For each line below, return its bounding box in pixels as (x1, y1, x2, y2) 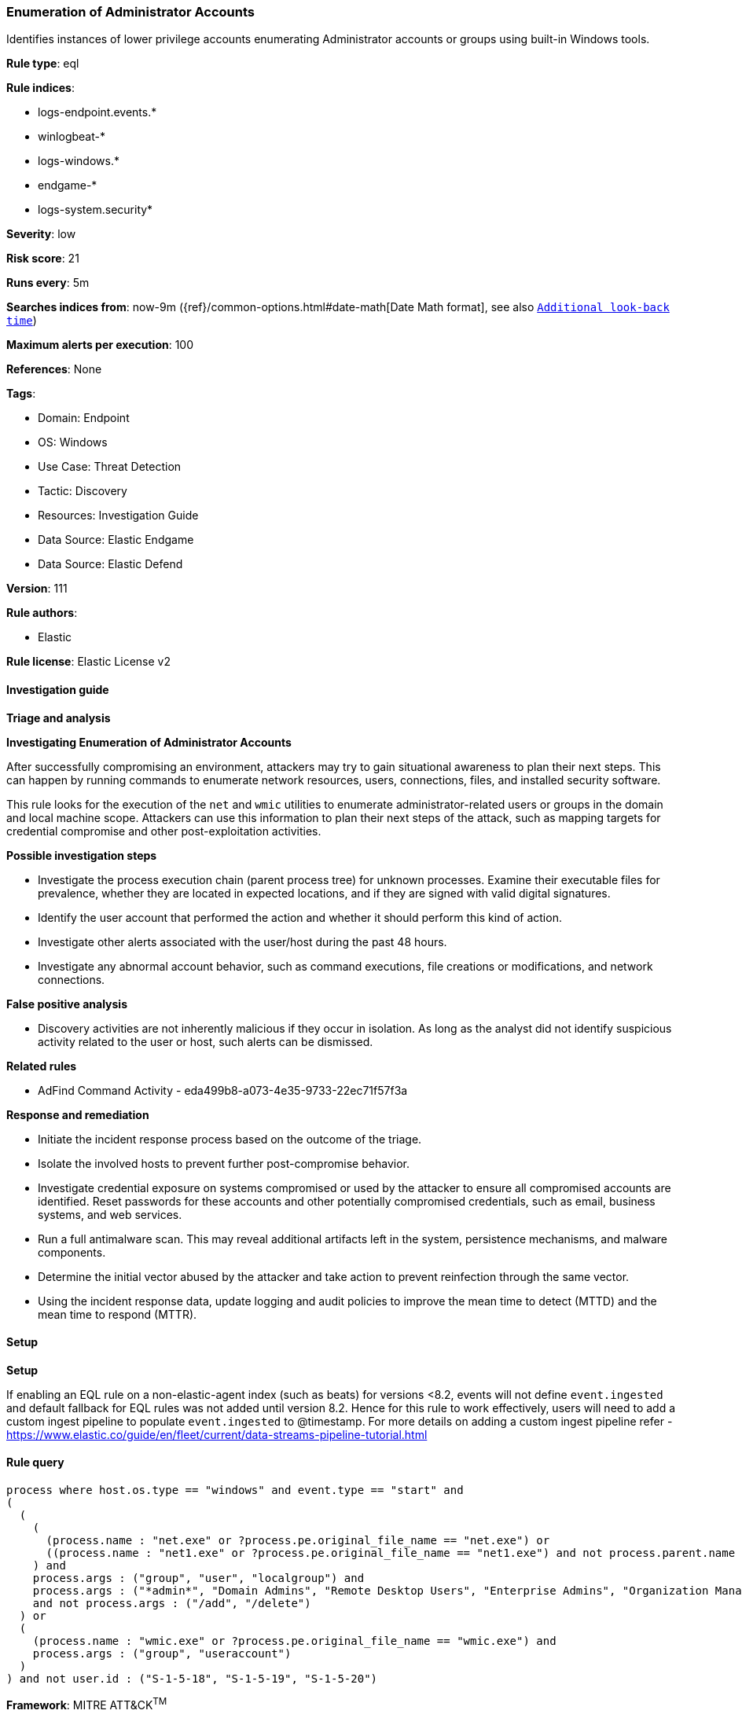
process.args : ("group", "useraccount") (32, 1647, 292, 1661)
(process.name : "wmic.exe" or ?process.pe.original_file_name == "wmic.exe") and (32, 1635, 556, 1648)
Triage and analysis (6, 710, 111, 725)
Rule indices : (6, 81, 75, 95)
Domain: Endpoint (38, 411, 130, 425)
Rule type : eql (6, 57, 79, 71)
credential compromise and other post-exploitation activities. (6, 824, 321, 838)
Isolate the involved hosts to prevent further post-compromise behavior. (38, 1156, 410, 1170)
